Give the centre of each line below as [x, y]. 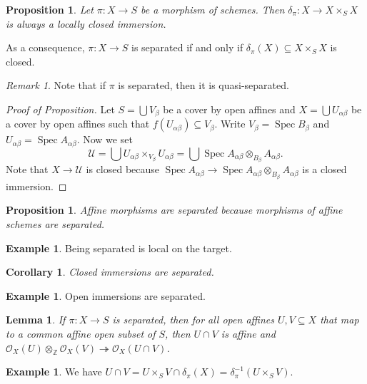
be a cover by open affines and [229, 109]
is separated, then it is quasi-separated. [203, 85]
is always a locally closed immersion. [86, 23]
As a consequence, [45, 47]
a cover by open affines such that [78, 124]
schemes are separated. [55, 223]
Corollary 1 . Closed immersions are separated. [110, 272]
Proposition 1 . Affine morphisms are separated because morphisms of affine [174, 210]
